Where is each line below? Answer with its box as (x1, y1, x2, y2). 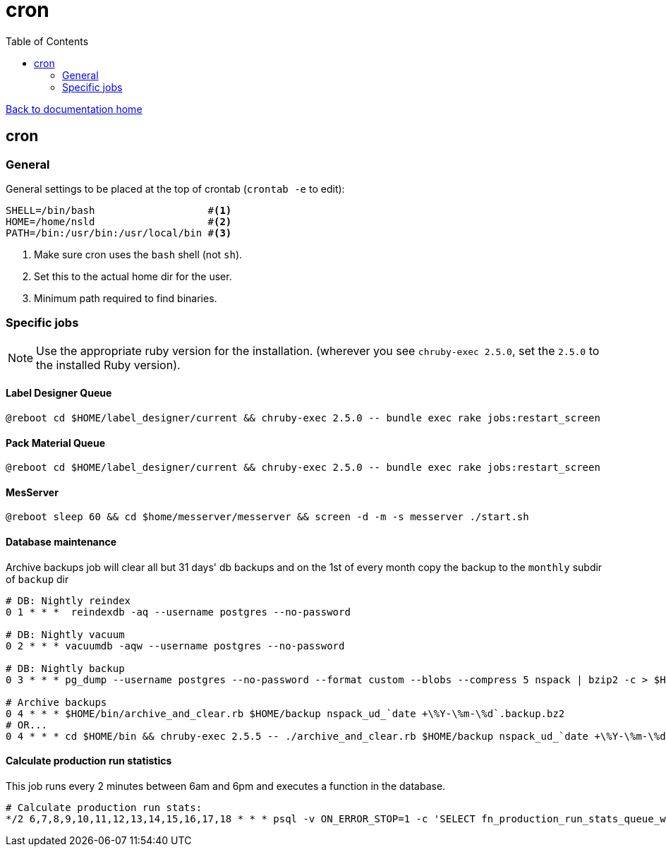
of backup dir (6, 572, 69, 585)
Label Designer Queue (6, 387, 112, 400)
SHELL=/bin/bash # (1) (6, 204, 232, 216)
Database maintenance (6, 535, 117, 548)
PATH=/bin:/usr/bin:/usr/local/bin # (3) (6, 227, 232, 239)
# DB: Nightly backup (6, 662, 125, 674)
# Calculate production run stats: (6, 801, 202, 813)
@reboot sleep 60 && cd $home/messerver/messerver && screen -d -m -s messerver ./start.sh (6, 511, 529, 523)
